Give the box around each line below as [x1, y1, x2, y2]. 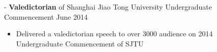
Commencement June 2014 [4, 11, 88, 22]
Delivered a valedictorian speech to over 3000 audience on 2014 [16, 28, 213, 39]
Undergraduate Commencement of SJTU [16, 38, 144, 48]
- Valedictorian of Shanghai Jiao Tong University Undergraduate [4, 2, 212, 12]
